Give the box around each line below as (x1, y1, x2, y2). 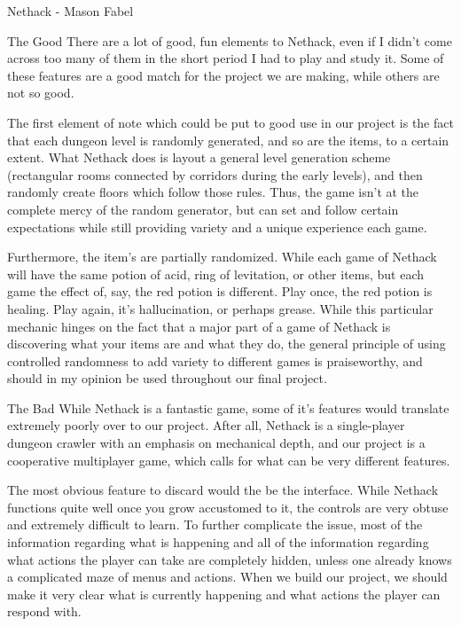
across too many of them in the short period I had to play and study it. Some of (7, 49, 444, 67)
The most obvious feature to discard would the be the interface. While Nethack (7, 481, 439, 499)
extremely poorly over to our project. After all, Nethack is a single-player (7, 416, 405, 434)
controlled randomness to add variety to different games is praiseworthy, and (7, 351, 423, 370)
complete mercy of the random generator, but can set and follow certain (7, 200, 399, 218)
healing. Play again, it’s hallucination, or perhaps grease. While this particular (7, 299, 434, 317)
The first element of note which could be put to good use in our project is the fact (7, 113, 454, 131)
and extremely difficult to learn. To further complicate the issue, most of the (7, 515, 423, 534)
